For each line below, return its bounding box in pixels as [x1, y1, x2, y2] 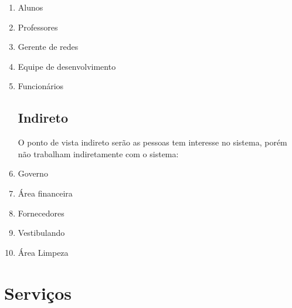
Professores [18, 21, 58, 33]
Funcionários [18, 80, 64, 92]
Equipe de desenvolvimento [18, 60, 116, 72]
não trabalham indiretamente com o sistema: [18, 147, 179, 160]
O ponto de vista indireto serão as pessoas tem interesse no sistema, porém [18, 136, 287, 148]
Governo [18, 167, 48, 180]
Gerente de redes [18, 40, 79, 53]
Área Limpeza [18, 246, 69, 258]
